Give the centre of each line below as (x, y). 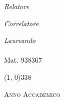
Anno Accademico (32, 94)
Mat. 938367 (23, 60)
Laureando (20, 40)
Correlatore (21, 23)
